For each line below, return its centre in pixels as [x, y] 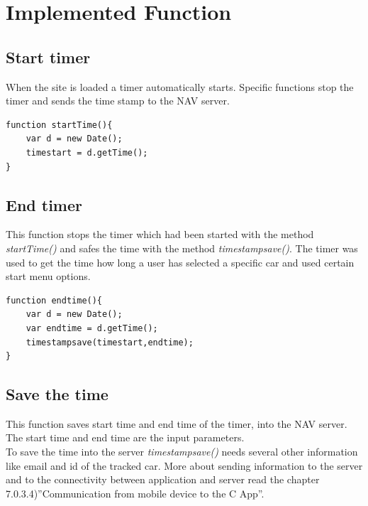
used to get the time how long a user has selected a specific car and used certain [180, 262]
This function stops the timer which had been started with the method [160, 234]
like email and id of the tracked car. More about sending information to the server [184, 465]
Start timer [48, 56]
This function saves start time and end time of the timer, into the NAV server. [177, 423]
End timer [44, 204]
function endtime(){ [54, 300]
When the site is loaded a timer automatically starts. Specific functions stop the [180, 86]
